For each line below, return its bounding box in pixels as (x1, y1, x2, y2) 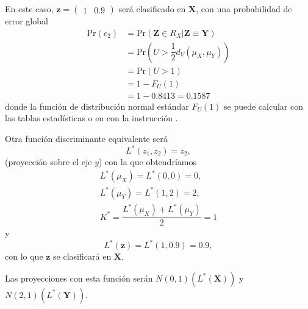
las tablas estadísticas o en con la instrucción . (5, 112, 178, 124)
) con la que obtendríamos (99, 155, 196, 168)
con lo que (5, 250, 43, 263)
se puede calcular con (224, 99, 303, 112)
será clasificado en (118, 2, 186, 15)
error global (5, 15, 48, 27)
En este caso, (5, 2, 54, 15)
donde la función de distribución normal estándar (5, 99, 189, 112)
